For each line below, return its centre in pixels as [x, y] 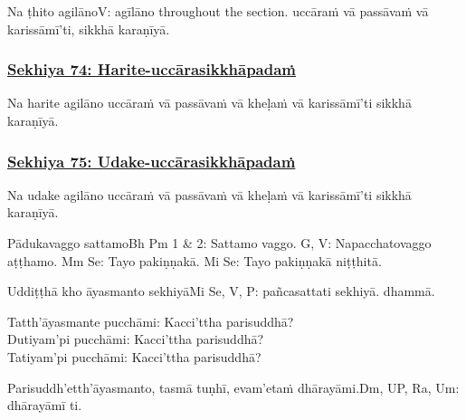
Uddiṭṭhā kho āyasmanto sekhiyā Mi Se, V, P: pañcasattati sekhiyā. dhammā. [221, 291]
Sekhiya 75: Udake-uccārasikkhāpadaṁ [152, 161]
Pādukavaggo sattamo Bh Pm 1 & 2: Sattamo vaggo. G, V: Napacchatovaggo [219, 243]
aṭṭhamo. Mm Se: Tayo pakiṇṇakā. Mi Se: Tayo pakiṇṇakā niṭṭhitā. [195, 260]
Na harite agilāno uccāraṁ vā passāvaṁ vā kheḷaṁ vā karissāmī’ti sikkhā [209, 103]
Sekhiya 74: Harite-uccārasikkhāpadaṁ [152, 69]
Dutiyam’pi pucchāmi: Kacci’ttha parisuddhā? [136, 339]
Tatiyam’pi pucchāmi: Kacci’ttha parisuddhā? [134, 356]
